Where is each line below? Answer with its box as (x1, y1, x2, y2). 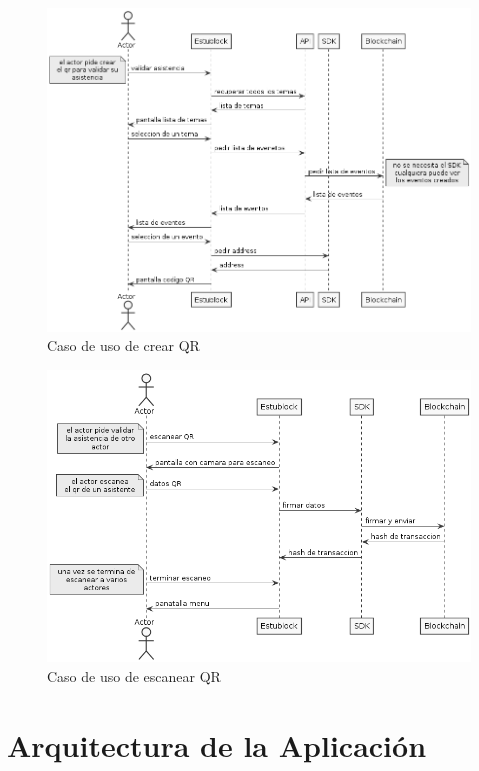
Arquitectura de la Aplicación (7, 724, 427, 765)
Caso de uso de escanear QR (47, 666, 221, 687)
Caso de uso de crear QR (47, 335, 200, 356)
